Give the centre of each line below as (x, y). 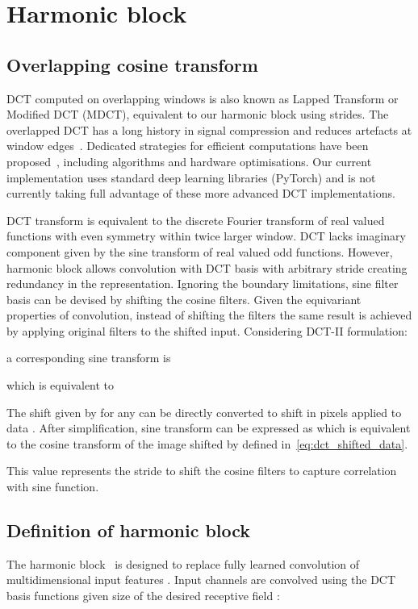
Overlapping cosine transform (132, 64)
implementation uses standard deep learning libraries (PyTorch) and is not (191, 177)
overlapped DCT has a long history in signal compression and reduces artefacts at (209, 129)
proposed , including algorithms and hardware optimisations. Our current (189, 161)
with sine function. (53, 487)
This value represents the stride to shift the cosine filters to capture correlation (202, 471)
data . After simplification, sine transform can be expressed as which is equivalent (209, 428)
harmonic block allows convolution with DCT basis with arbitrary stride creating (207, 267)
